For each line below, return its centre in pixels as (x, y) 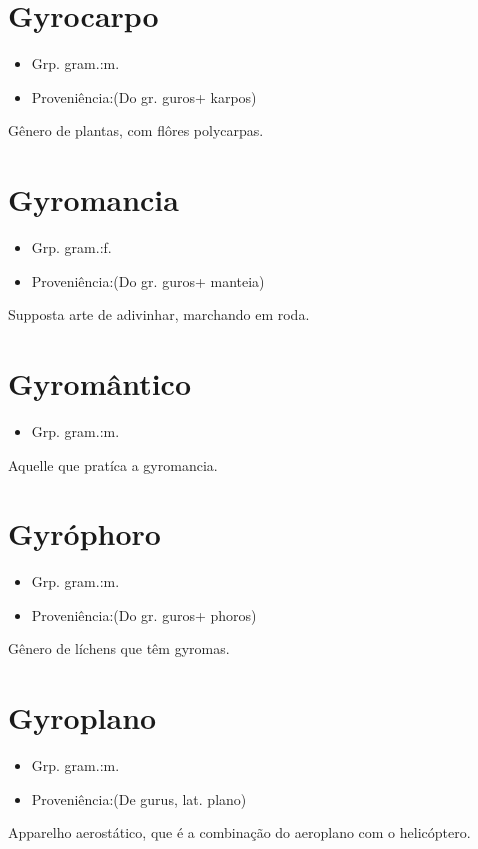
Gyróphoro (84, 533)
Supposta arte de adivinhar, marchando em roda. (159, 314)
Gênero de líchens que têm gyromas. (119, 648)
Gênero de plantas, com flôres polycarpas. (136, 130)
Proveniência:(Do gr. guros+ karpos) (144, 96)
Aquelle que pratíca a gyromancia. (113, 464)
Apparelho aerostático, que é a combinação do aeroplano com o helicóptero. (239, 832)
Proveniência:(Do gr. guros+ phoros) (144, 614)
